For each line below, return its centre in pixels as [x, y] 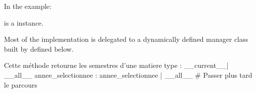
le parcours [21, 84]
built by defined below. [39, 48]
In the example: [28, 6]
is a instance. [24, 22]
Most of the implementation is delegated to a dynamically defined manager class [126, 39]
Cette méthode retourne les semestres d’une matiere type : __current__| [116, 65]
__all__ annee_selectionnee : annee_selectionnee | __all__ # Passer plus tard [128, 75]
